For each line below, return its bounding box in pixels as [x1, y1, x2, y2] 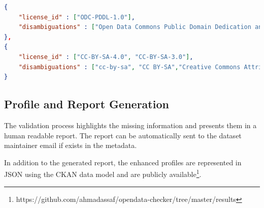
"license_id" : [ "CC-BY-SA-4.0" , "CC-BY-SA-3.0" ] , [18, 53, 193, 61]
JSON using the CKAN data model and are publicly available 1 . [4, 167, 202, 179]
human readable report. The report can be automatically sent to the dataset [4, 130, 242, 140]
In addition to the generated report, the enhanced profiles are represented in [4, 157, 242, 167]
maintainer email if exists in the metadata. [4, 140, 137, 151]
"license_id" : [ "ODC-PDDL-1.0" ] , [18, 13, 135, 21]
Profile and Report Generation [4, 96, 169, 112]
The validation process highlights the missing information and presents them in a [4, 120, 257, 130]
